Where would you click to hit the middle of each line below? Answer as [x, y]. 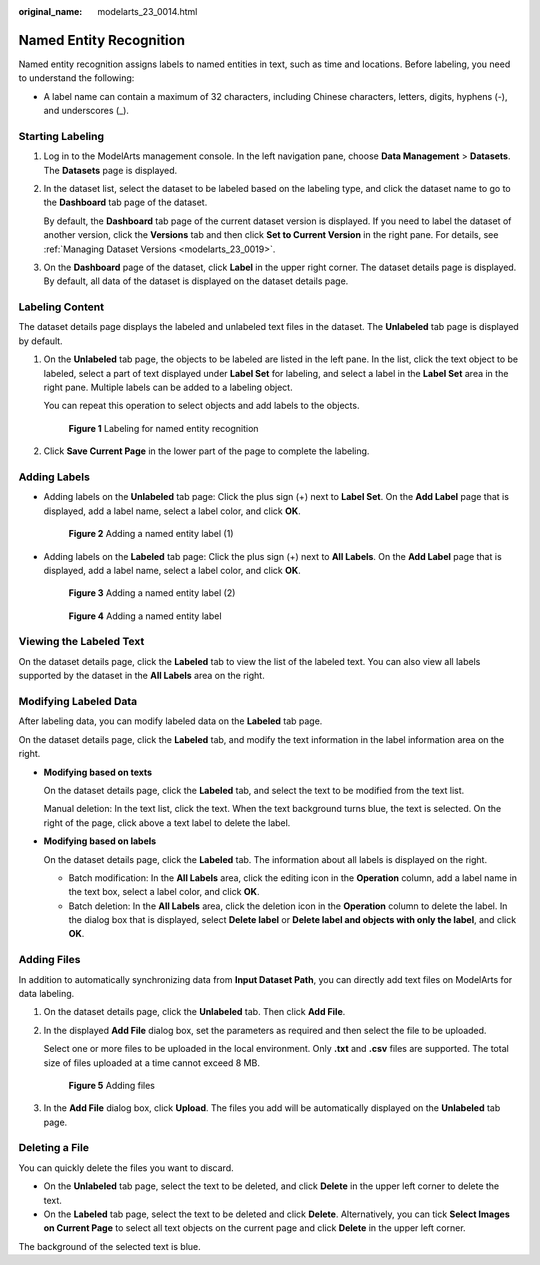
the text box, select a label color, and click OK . [164, 892]
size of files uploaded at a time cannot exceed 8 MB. [151, 1062]
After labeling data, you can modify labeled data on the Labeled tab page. [170, 721]
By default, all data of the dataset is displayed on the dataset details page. [196, 281]
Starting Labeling [61, 136]
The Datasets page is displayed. [110, 170]
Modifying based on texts [98, 772]
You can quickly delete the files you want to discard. [126, 1167]
